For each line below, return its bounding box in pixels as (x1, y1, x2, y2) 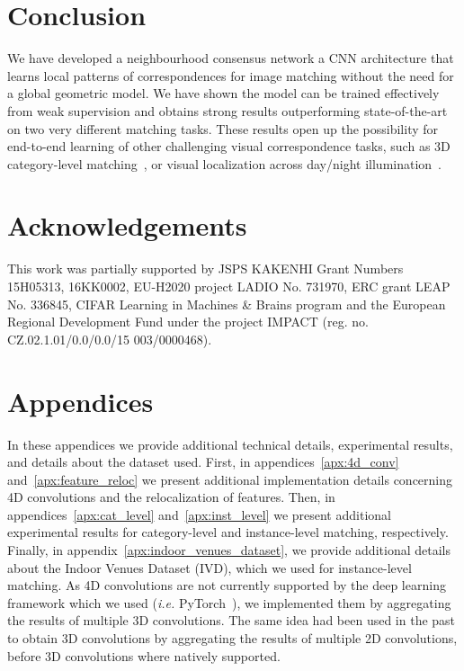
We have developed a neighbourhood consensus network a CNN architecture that (7, 49, 454, 67)
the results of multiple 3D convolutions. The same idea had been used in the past (7, 611, 456, 630)
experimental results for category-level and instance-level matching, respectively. (7, 523, 449, 541)
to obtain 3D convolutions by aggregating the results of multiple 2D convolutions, (7, 629, 458, 648)
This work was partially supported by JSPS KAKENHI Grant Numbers (7, 259, 404, 278)
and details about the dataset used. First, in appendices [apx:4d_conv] (7, 452, 399, 471)
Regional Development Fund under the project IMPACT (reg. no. (7, 312, 369, 331)
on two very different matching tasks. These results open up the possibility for (7, 119, 439, 138)
